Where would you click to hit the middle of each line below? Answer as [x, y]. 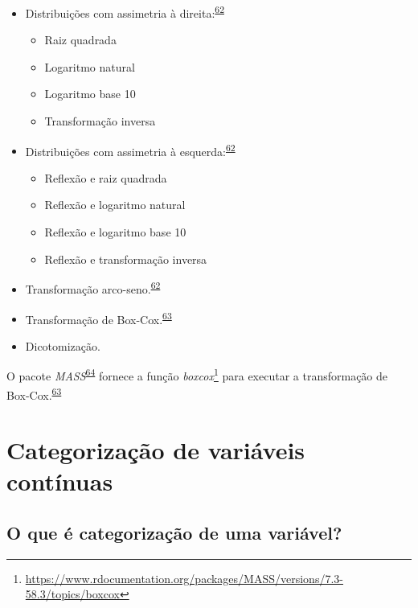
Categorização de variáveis [156, 450]
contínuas [60, 481]
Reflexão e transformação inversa [126, 259]
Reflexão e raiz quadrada [106, 177]
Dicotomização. [63, 345]
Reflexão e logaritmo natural [115, 205]
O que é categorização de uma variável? [174, 532]
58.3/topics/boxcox [72, 594]
